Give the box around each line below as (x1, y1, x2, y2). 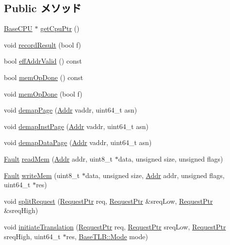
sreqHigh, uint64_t (4, 231, 61, 241)
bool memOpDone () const (4, 72, 83, 82)
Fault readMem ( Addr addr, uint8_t (4, 153, 113, 163)
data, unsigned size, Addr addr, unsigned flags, (85, 170, 225, 180)
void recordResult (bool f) (4, 39, 82, 49)
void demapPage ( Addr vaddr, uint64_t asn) (4, 105, 137, 115)
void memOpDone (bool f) (4, 88, 82, 98)
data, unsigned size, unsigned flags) (118, 153, 223, 163)
